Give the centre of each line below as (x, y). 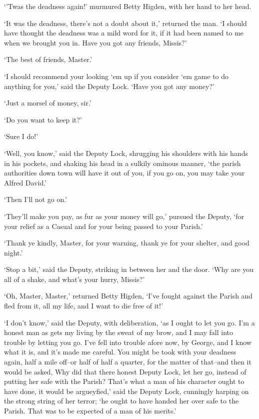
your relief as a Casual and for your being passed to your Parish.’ (103, 226)
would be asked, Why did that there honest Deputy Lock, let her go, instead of (125, 371)
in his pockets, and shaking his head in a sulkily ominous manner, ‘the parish (122, 163)
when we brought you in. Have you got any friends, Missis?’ (95, 42)
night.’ (13, 252)
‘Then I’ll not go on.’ (36, 199)
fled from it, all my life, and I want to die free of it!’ (83, 306)
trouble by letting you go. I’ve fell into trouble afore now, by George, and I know (128, 342)
